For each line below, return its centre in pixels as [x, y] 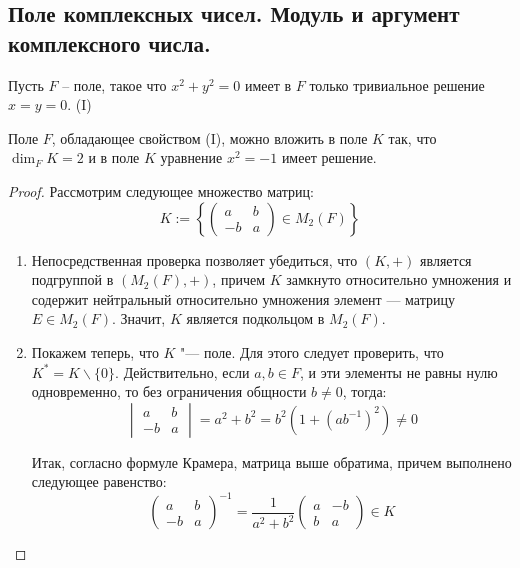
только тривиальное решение [397, 84]
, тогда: [364, 391]
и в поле [114, 157]
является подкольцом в [255, 318]
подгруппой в [72, 279]
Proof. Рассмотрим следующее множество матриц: [161, 190]
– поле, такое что [114, 84]
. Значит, [139, 318]
